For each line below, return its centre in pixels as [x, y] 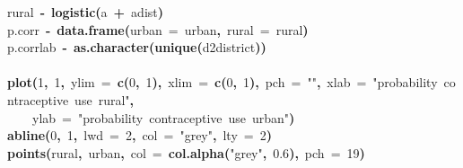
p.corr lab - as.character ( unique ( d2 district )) [137, 47]
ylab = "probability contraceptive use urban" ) [164, 117]
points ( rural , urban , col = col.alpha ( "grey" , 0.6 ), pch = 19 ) [186, 152]
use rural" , [104, 99]
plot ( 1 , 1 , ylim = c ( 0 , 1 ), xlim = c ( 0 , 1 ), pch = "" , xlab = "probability [223, 82]
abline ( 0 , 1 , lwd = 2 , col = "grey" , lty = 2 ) [140, 135]
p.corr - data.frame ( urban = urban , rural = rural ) [158, 29]
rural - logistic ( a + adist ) [86, 12]
